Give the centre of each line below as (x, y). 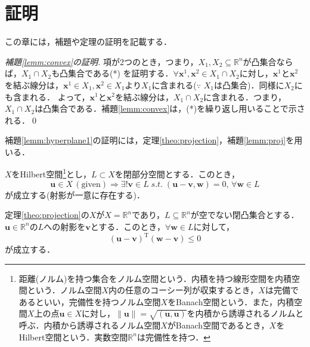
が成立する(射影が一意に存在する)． (75, 194)
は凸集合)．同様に (249, 85)
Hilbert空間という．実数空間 (73, 337)
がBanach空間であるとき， (218, 325)
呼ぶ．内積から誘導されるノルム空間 (90, 325)
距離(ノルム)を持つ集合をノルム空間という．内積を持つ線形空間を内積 (155, 278)
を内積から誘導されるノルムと (245, 313)
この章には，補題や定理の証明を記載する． (88, 42)
